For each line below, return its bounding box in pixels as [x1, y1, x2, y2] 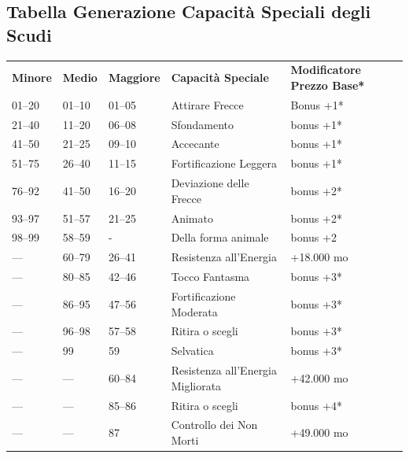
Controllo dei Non [171, 416, 258, 433]
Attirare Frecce [171, 96, 244, 113]
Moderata [171, 303, 218, 319]
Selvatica [171, 342, 214, 359]
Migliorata [171, 377, 222, 393]
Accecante [171, 135, 219, 152]
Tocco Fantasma [171, 268, 250, 285]
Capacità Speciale [171, 69, 269, 86]
